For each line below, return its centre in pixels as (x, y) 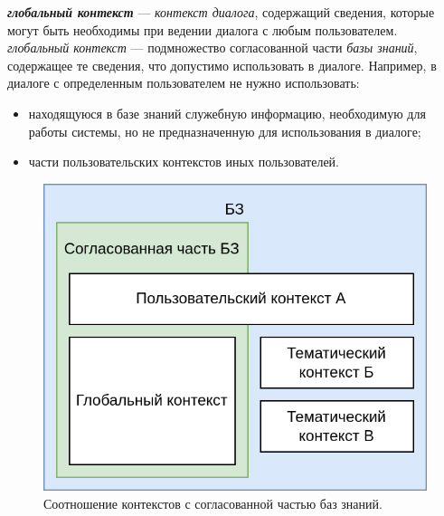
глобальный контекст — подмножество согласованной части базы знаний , (213, 48)
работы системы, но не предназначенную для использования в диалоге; (225, 131)
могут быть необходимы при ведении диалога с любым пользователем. (203, 29)
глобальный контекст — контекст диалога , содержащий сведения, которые (221, 12)
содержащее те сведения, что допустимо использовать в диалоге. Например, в (222, 65)
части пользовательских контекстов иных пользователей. (184, 162)
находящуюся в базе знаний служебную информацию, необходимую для (227, 113)
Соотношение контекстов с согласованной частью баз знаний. (213, 503)
